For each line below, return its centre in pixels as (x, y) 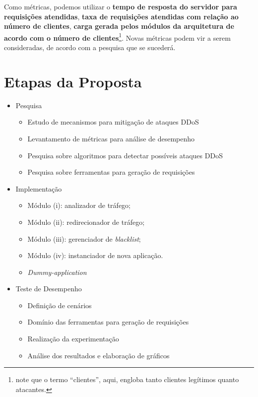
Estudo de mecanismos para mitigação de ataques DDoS (113, 122)
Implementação (39, 188)
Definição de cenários (60, 305)
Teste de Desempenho (49, 289)
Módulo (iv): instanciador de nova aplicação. (95, 255)
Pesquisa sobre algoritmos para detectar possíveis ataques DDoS (125, 155)
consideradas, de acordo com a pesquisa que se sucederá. (90, 47)
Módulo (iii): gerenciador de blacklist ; (84, 238)
